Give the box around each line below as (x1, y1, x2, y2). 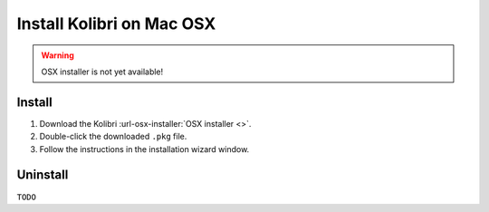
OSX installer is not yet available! (41, 66, 164, 77)
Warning (41, 50, 74, 61)
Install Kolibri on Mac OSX (16, 14, 216, 34)
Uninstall (16, 168, 69, 183)
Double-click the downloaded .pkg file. (39, 131, 187, 142)
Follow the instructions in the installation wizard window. (39, 143, 250, 154)
